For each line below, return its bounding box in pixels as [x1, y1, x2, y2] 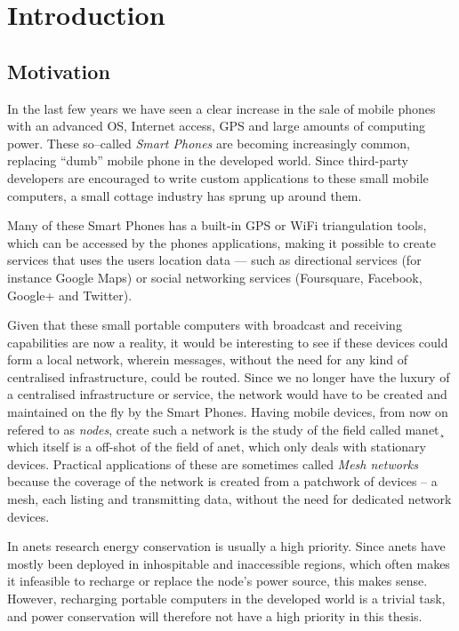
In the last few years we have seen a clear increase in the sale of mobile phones [7, 99, 436, 117]
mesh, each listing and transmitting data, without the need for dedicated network [7, 490, 452, 508]
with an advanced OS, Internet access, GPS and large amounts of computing [7, 116, 425, 135]
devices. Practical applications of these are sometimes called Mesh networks [7, 454, 418, 473]
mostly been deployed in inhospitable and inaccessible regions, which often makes [7, 554, 450, 572]
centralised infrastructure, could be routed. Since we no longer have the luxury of [7, 367, 450, 386]
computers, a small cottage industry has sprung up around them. [7, 186, 362, 204]
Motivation [7, 57, 110, 84]
